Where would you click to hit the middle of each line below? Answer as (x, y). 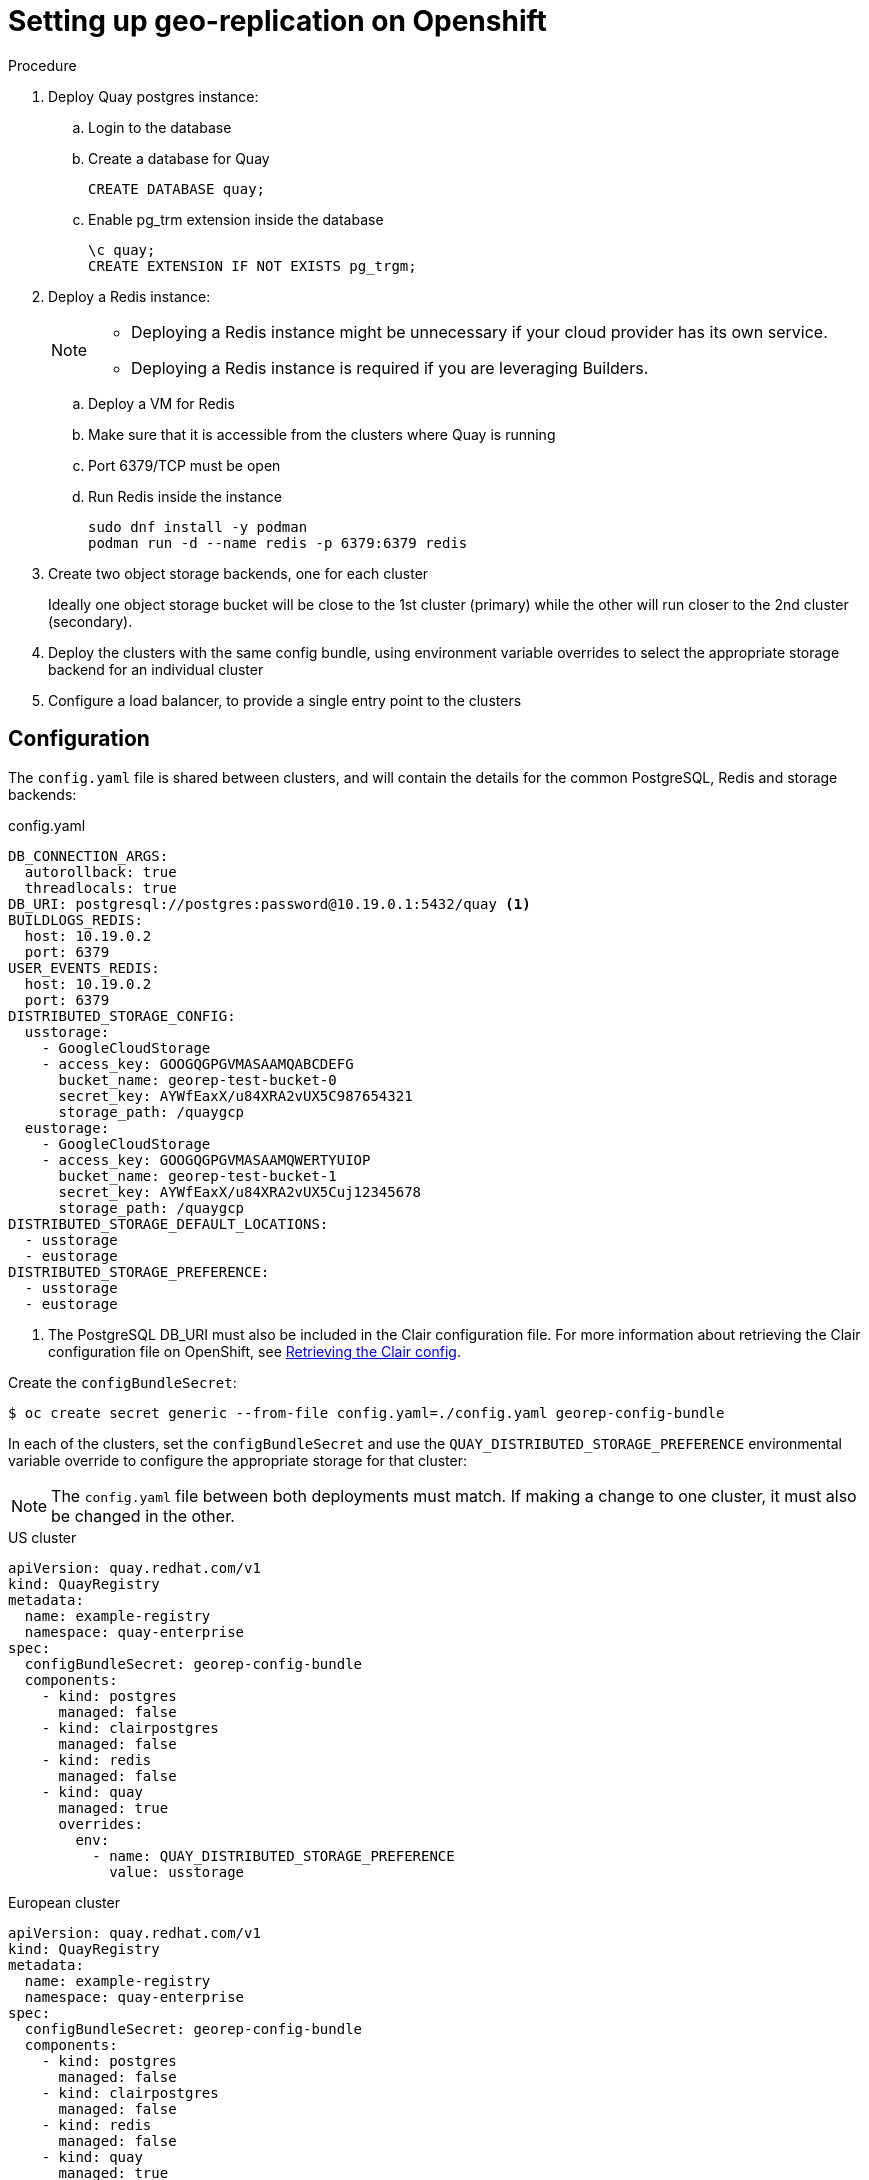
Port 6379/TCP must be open (184, 465)
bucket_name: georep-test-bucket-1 (197, 1175)
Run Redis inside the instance (185, 496)
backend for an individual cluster (156, 669)
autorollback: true (100, 871)
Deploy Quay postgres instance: (153, 96)
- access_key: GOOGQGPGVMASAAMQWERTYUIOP (206, 1159)
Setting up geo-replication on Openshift (277, 21)
